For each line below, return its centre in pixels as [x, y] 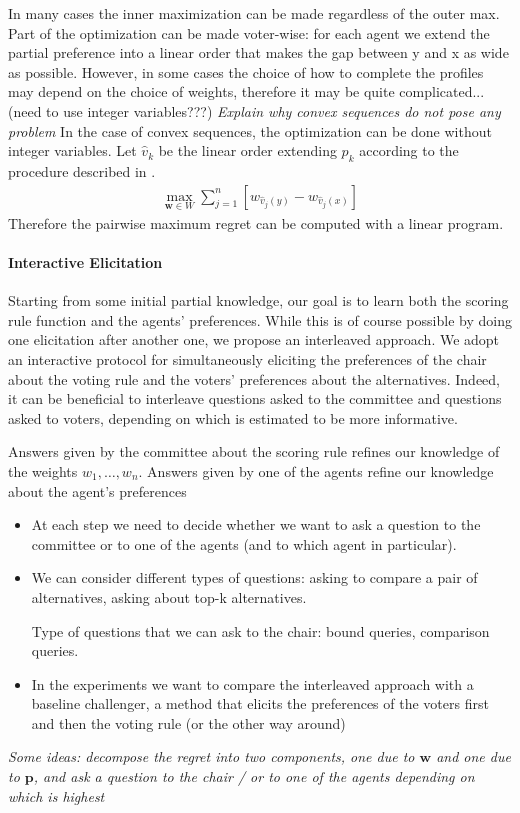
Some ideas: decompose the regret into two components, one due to [211, 756]
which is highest [56, 795]
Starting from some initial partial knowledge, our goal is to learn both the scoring [258, 300]
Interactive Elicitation [85, 261]
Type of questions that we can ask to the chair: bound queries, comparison [260, 630]
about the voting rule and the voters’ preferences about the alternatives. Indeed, [254, 378]
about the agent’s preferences [97, 490]
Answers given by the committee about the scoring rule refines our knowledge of [254, 451]
